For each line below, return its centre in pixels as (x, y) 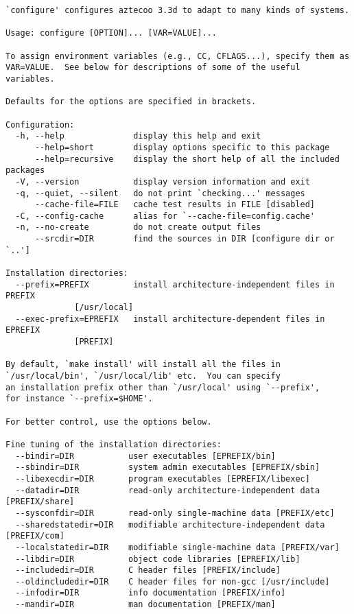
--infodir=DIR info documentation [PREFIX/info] (151, 593)
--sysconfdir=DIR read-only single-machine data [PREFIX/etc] (175, 513)
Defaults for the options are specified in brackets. (131, 102)
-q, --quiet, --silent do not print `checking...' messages (160, 193)
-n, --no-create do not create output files (138, 227)
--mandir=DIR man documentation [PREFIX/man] (145, 605)
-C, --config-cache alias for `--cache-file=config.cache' (165, 216)
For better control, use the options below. (109, 422)
